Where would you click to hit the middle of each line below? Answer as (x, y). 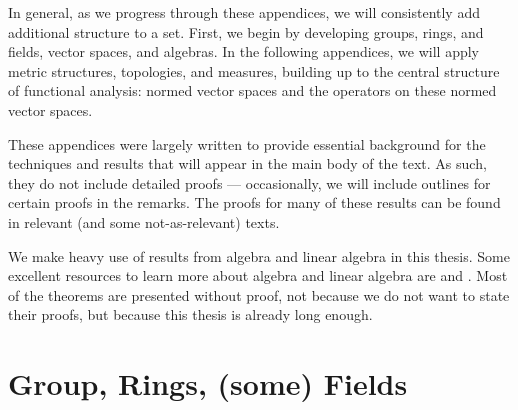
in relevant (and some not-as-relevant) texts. (144, 221)
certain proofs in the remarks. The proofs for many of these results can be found (254, 202)
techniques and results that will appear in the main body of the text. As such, (247, 163)
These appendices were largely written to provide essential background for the (247, 143)
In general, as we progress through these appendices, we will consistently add (244, 12)
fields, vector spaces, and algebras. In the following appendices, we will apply (244, 51)
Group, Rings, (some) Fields (208, 383)
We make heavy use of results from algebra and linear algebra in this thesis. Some (259, 255)
